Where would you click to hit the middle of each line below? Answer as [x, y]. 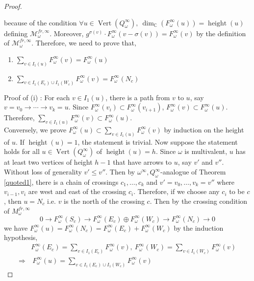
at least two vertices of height [48, 162]
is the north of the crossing [104, 201]
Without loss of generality [43, 172]
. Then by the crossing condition [199, 201]
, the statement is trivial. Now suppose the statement [158, 141]
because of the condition [40, 22]
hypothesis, [21, 237]
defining [16, 33]
